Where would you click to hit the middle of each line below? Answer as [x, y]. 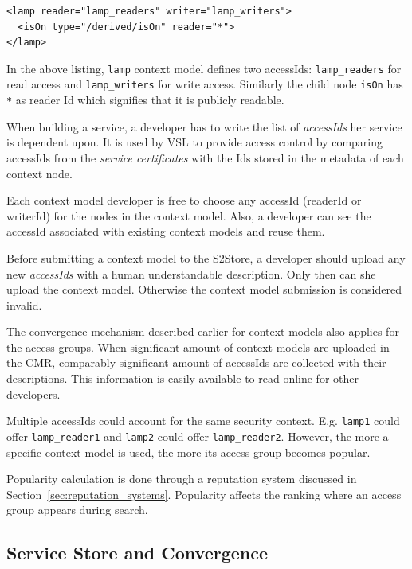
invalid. [24, 304]
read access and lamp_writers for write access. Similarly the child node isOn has [205, 84]
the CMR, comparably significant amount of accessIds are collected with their [196, 362]
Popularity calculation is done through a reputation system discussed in [182, 479]
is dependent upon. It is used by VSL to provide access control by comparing [195, 142]
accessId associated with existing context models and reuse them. [166, 231]
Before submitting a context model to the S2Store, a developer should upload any [206, 257]
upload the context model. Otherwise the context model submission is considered [204, 289]
